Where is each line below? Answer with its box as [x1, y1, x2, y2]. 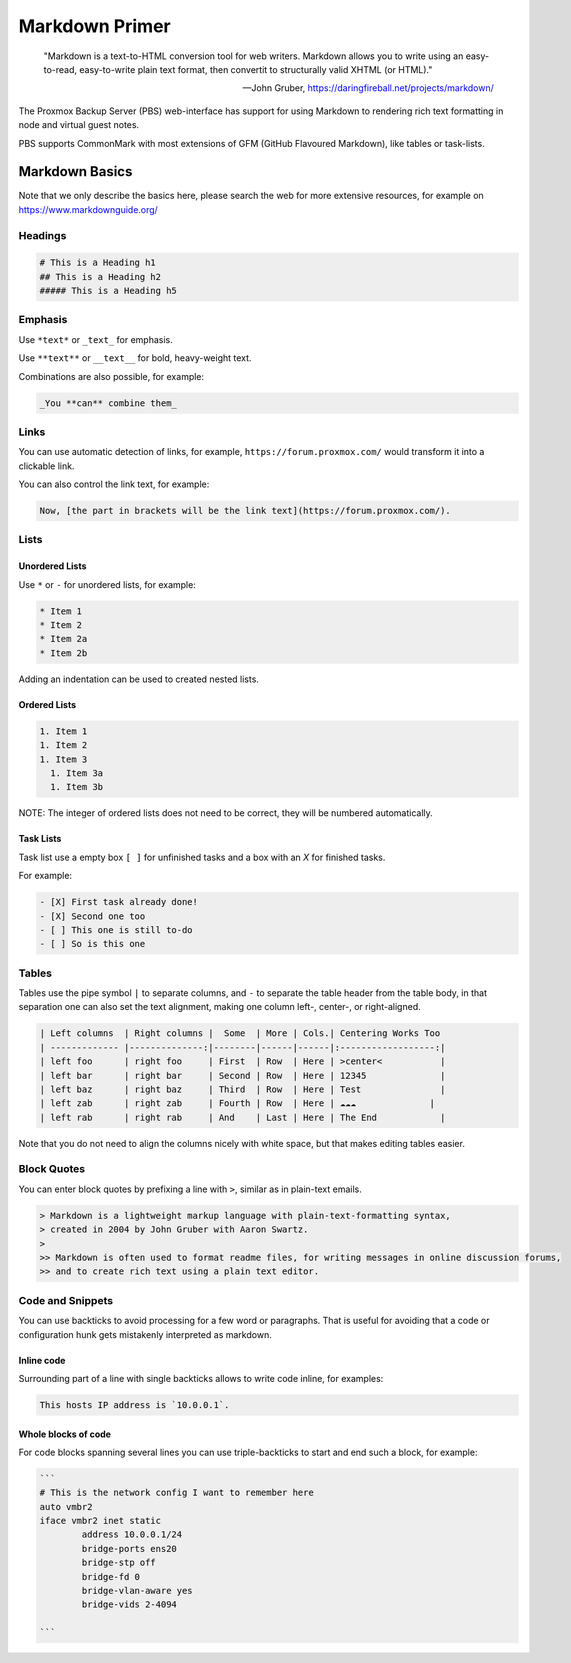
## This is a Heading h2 [39, 271, 162, 282]
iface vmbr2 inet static [39, 1515, 162, 1527]
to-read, [43, 63, 78, 75]
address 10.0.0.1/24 [81, 1529, 183, 1540]
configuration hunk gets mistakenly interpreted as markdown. [18, 1328, 272, 1340]
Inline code [18, 1354, 66, 1366]
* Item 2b [39, 647, 88, 659]
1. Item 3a [50, 767, 104, 779]
